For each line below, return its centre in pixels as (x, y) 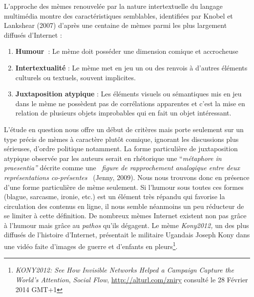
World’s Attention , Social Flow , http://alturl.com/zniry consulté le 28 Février (132, 279)
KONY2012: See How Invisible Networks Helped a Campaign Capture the (125, 270)
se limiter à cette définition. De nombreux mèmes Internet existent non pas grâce (125, 216)
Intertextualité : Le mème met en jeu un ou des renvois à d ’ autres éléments (131, 67)
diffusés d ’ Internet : (33, 34)
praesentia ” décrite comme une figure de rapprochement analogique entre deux (122, 168)
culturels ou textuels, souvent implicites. (75, 77)
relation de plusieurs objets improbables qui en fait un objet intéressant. (123, 113)
